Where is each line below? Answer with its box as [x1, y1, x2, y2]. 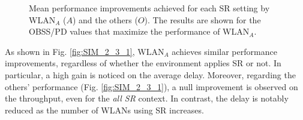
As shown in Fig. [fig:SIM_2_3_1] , [5, 45, 135, 57]
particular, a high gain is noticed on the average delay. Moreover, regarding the [5, 68, 296, 81]
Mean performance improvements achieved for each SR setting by [29, 2, 270, 14]
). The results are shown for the [144, 13, 261, 26]
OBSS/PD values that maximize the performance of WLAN [29, 25, 250, 38]
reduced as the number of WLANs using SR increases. [5, 103, 204, 116]
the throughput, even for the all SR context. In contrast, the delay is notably [5, 92, 289, 104]
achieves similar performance [172, 45, 277, 57]
